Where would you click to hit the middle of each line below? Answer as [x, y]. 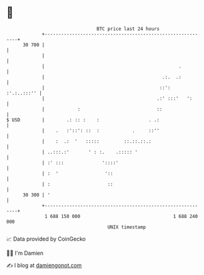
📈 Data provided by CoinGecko [46, 239]
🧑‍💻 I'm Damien [25, 253]
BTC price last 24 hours [128, 29]
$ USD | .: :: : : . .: [83, 120]
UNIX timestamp [127, 227]
